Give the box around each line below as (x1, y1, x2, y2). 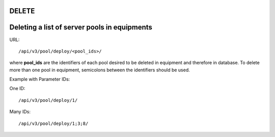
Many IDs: (9, 108, 31, 115)
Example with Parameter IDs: (9, 76, 70, 83)
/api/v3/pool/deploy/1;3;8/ (18, 120, 89, 126)
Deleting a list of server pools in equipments (9, 23, 153, 32)
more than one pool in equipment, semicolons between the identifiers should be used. (9, 67, 190, 73)
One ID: (9, 86, 25, 92)
